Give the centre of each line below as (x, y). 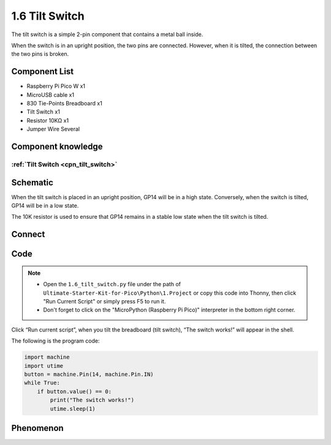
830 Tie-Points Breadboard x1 (64, 104)
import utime (44, 366)
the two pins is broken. (40, 54)
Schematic (32, 182)
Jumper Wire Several (53, 129)
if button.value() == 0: (74, 391)
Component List (43, 71)
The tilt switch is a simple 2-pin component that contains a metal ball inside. (107, 34)
